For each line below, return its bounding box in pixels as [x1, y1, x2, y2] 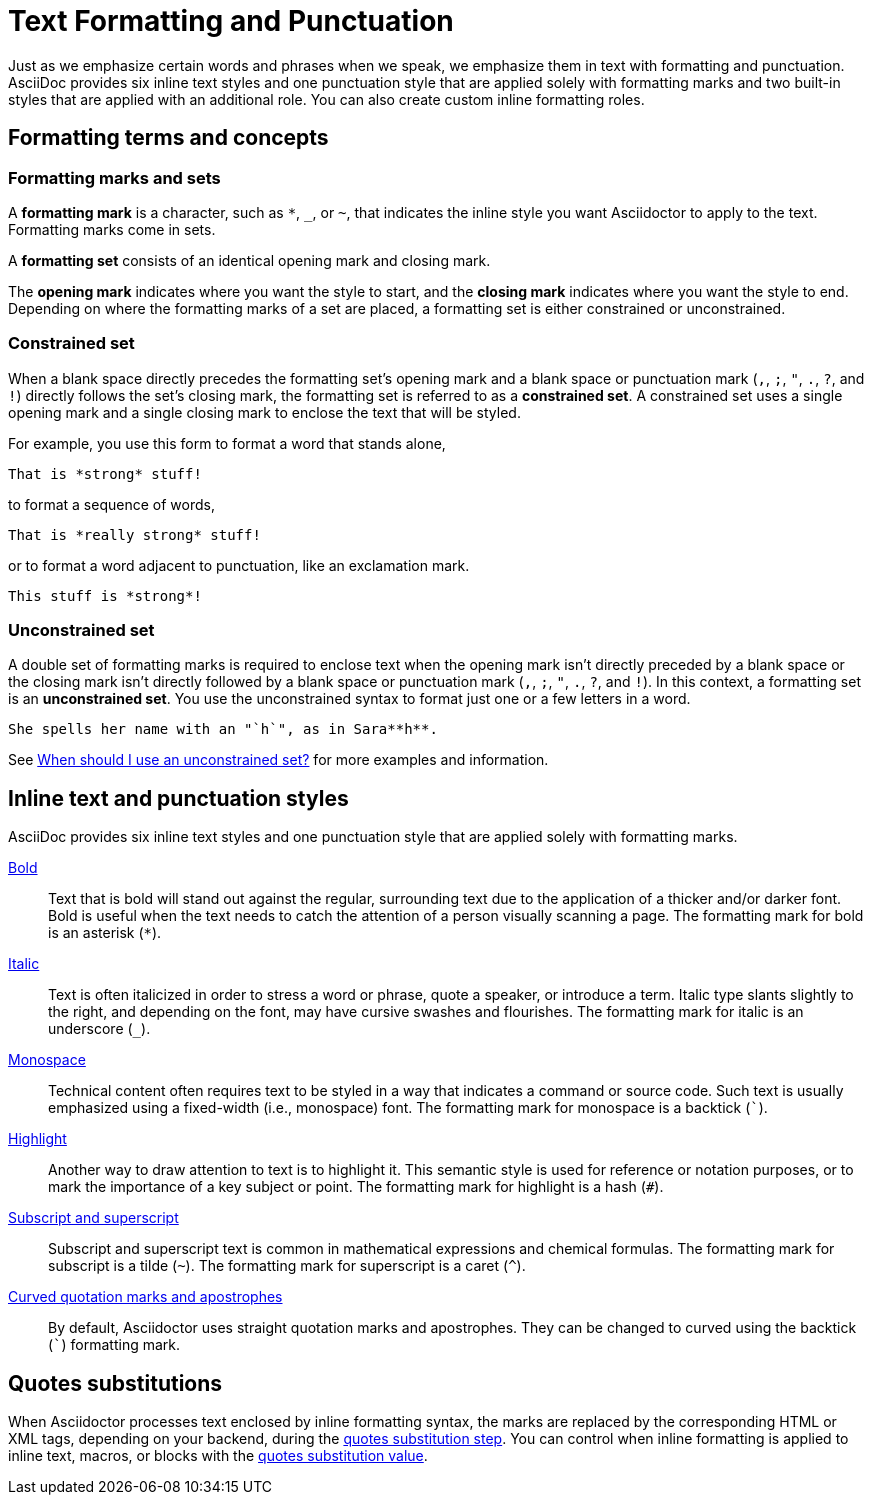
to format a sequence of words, [8, 495, 215, 513]
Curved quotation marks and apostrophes [8, 1288, 283, 1306]
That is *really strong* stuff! [8, 526, 261, 543]
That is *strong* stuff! [8, 465, 202, 482]
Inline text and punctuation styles [8, 785, 349, 811]
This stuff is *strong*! [8, 587, 202, 604]
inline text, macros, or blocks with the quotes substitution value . [8, 1447, 428, 1465]
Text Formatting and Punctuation [8, 4, 454, 38]
